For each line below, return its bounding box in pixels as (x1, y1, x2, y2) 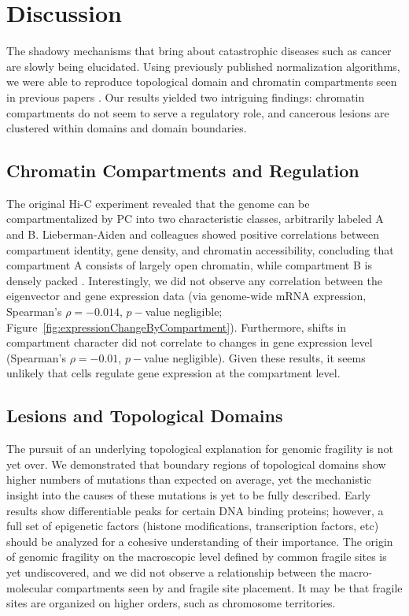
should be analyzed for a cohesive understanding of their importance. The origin (6, 533, 393, 549)
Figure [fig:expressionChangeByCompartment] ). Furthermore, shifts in (6, 318, 347, 335)
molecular (6, 579, 53, 596)
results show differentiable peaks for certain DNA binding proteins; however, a (6, 502, 384, 518)
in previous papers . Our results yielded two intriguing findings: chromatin (6, 88, 365, 105)
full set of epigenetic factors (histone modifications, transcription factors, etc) (6, 518, 379, 534)
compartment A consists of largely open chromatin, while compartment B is (6, 257, 372, 273)
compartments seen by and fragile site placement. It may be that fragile (56, 579, 403, 596)
